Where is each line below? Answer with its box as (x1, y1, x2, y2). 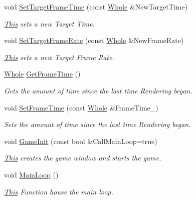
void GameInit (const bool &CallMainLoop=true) (4, 135, 157, 146)
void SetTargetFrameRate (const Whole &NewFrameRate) (4, 35, 184, 45)
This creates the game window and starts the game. (4, 152, 161, 163)
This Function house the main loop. (4, 186, 113, 196)
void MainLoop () (4, 169, 59, 179)
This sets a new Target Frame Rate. (4, 51, 114, 62)
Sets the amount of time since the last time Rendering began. (4, 119, 191, 129)
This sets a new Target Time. (4, 18, 95, 28)
